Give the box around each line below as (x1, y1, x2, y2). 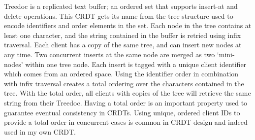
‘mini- (217, 49, 235, 59)
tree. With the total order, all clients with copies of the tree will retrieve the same (4, 88, 251, 98)
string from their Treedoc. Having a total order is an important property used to (4, 97, 248, 107)
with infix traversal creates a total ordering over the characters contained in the (4, 78, 244, 88)
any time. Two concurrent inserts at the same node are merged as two (4, 49, 215, 59)
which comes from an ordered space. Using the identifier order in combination (4, 69, 239, 79)
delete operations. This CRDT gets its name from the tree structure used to (4, 10, 233, 21)
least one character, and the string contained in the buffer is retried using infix (4, 30, 241, 40)
